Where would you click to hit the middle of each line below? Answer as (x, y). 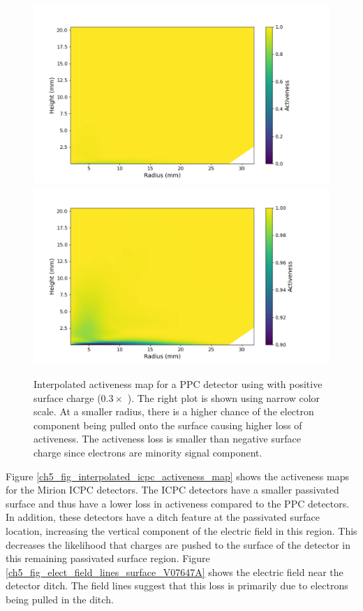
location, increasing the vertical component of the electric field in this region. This (181, 530)
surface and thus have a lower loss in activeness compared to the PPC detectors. (178, 503)
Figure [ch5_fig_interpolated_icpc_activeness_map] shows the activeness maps (177, 476)
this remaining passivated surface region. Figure (108, 558)
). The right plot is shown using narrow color (224, 397)
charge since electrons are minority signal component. (148, 452)
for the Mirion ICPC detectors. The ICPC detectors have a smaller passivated (172, 490)
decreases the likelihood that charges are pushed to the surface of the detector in (178, 544)
